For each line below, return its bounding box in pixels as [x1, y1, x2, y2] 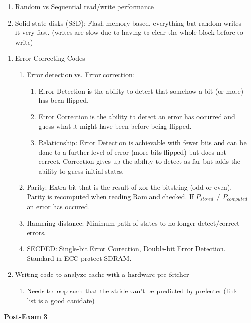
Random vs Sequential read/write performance [15, 1, 154, 11]
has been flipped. [38, 95, 89, 105]
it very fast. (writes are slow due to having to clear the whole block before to [15, 27, 243, 37]
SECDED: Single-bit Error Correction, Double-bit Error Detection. [27, 243, 226, 254]
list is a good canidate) [27, 295, 95, 305]
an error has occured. [27, 201, 90, 211]
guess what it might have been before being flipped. [38, 121, 192, 131]
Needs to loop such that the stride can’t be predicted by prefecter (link [27, 285, 237, 295]
